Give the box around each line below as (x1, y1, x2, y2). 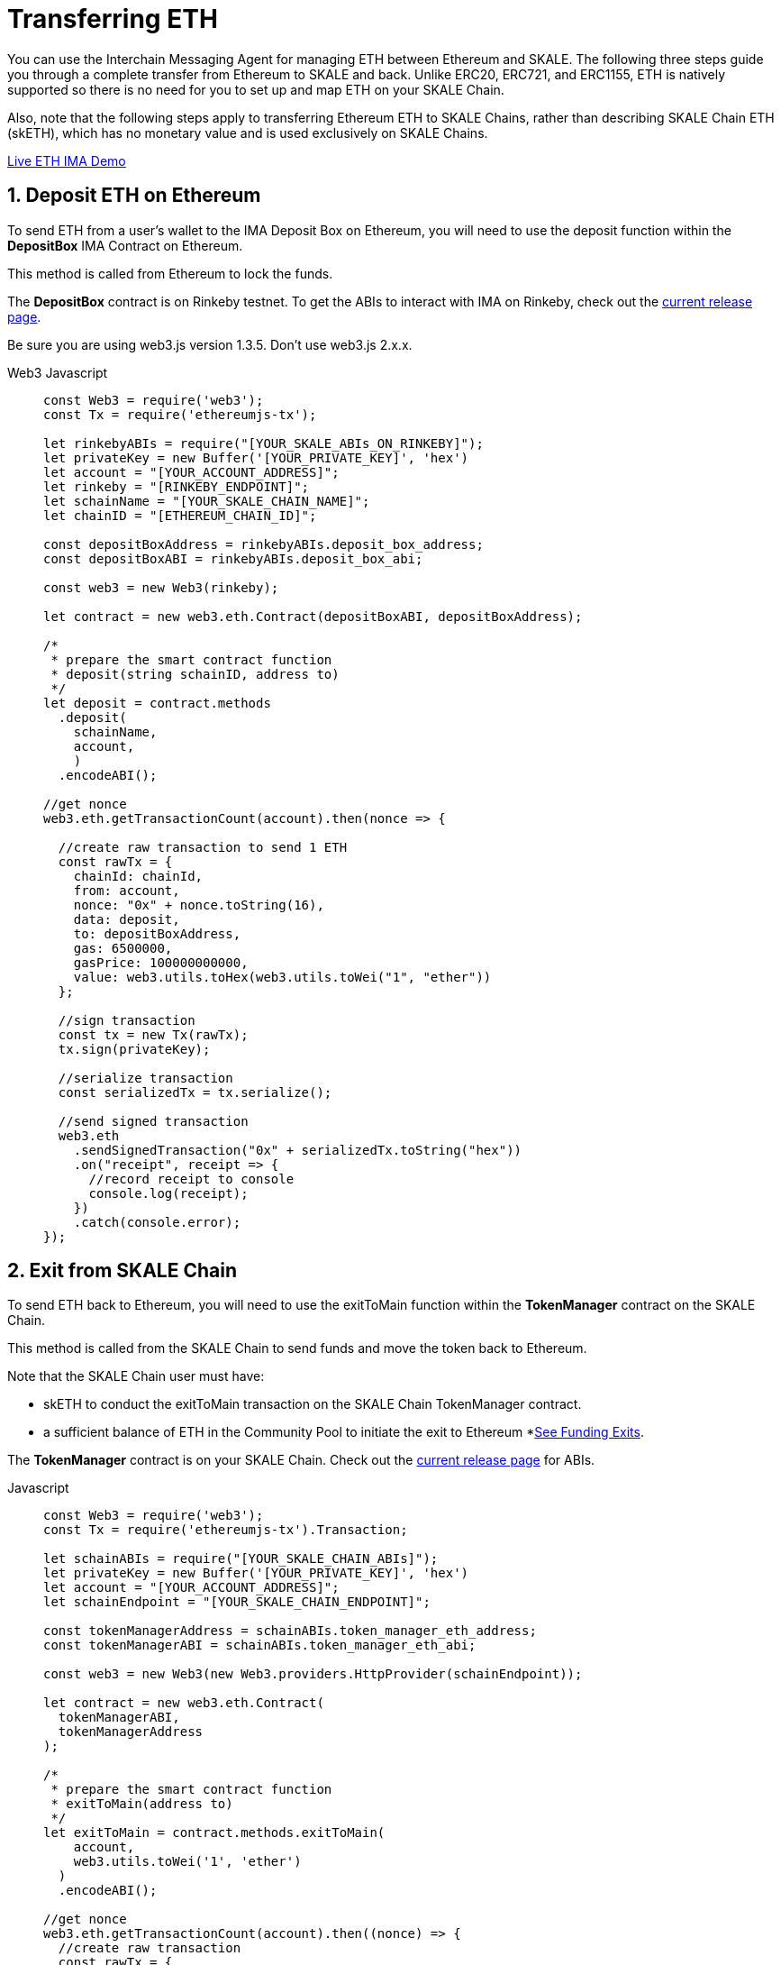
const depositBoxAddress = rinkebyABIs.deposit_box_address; (43, 536, 484, 552)
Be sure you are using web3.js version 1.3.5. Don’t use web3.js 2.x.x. (7, 336, 413, 352)
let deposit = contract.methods (43, 695, 271, 710)
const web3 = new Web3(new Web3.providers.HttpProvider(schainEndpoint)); (43, 1667, 583, 1682)
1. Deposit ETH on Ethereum (7, 184, 261, 207)
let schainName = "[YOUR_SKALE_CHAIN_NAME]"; (43, 493, 370, 508)
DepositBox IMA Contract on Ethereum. (7, 237, 243, 253)
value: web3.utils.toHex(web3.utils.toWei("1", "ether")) (73, 969, 492, 984)
